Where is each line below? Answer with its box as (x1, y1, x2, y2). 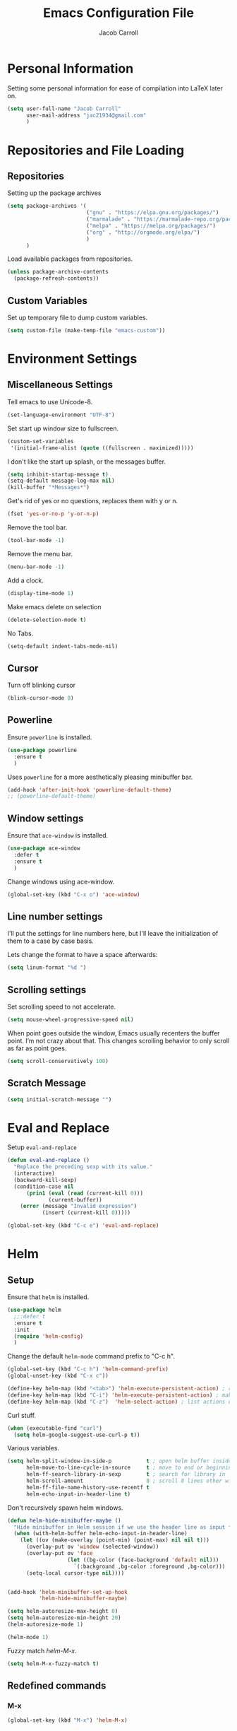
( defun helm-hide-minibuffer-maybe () (7, 1517, 121, 1524)
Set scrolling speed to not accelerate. (7, 1002, 116, 1011)
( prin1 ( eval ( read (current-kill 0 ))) (25, 1190, 143, 1197)
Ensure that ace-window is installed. (7, 831, 109, 840)
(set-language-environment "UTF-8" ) (7, 411, 115, 418)
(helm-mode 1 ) (7, 1633, 49, 1641)
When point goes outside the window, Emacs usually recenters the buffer (7, 1028, 220, 1037)
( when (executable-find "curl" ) (7, 1424, 102, 1432)
